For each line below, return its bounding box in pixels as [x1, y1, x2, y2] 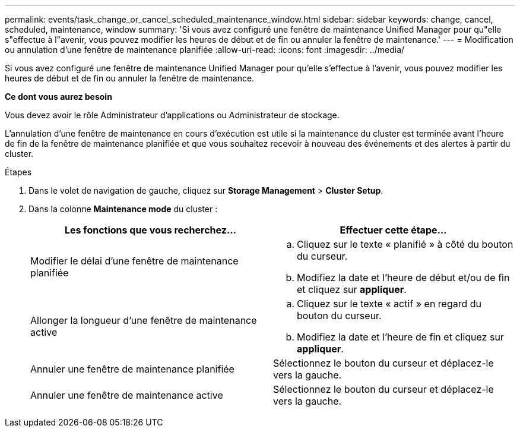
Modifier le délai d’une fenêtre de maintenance [30, 255, 239, 267]
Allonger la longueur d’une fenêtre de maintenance [30, 314, 257, 326]
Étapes [5, 167, 32, 177]
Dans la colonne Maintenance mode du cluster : [28, 204, 218, 214]
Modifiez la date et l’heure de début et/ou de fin [297, 272, 510, 283]
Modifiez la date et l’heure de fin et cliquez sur [297, 331, 504, 343]
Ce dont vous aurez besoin [5, 92, 112, 102]
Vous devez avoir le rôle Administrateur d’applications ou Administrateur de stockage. [5, 110, 340, 120]
